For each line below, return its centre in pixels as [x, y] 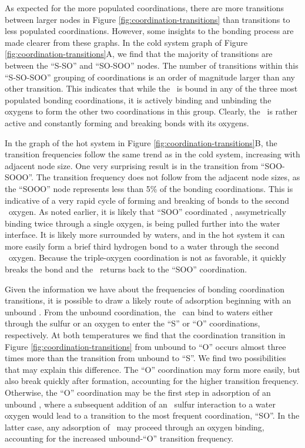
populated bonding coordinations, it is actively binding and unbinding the [138, 100]
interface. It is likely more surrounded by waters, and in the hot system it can [145, 235]
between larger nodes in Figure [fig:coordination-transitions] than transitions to [148, 19]
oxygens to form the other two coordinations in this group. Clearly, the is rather [151, 111]
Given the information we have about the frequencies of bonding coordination [145, 289]
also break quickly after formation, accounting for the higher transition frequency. [152, 381]
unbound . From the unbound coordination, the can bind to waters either [139, 311]
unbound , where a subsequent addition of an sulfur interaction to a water [140, 404]
